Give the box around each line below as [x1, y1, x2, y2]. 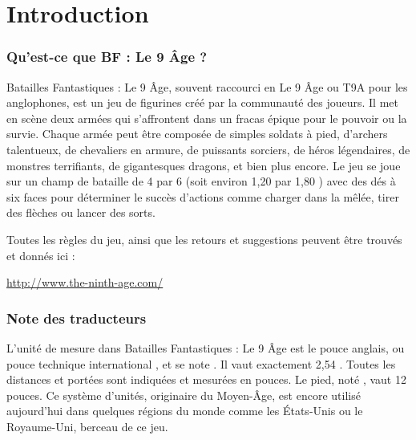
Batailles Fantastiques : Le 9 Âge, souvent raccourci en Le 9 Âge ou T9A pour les [6, 78, 408, 95]
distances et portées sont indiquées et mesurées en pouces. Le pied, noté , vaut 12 [6, 371, 406, 388]
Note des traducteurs [6, 308, 147, 328]
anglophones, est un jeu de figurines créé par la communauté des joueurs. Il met [6, 94, 398, 111]
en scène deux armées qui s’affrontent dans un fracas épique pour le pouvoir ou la [6, 109, 407, 126]
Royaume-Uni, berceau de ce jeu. [6, 418, 168, 434]
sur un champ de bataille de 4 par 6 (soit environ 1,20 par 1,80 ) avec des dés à [6, 173, 396, 189]
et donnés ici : [6, 246, 75, 263]
